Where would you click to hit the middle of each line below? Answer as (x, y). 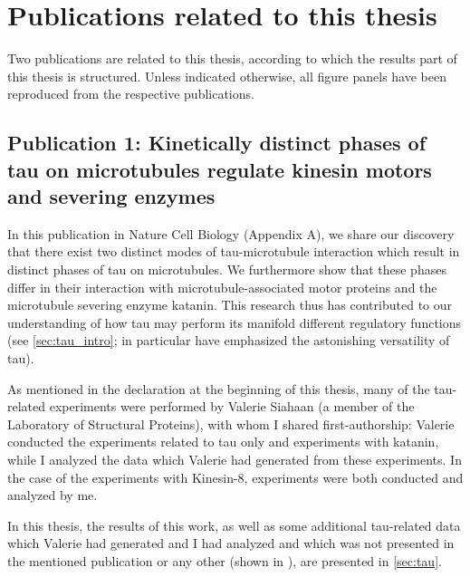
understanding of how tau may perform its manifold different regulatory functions (235, 322)
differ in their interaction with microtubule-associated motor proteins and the (222, 287)
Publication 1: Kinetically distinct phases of (217, 143)
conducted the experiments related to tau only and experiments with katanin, (223, 442)
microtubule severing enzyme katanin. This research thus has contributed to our (230, 305)
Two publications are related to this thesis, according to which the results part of (232, 58)
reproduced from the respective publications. (131, 94)
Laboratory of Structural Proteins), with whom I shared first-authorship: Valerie (231, 423)
